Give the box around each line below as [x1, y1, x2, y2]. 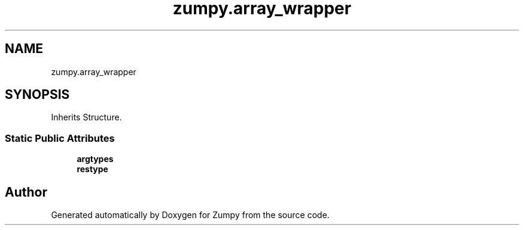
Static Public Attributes [5, 132, 115, 144]
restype [77, 164, 108, 175]
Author [5, 184, 47, 200]
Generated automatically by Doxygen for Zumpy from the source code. [51, 210, 330, 220]
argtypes [77, 154, 114, 164]
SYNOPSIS [5, 87, 70, 102]
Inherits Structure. [51, 112, 122, 123]
